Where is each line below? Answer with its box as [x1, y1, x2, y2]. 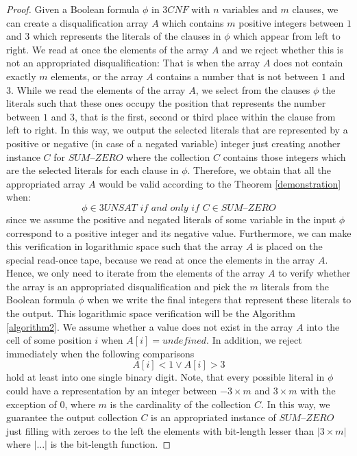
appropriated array [6, 176, 86, 190]
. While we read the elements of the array [11, 82, 186, 97]
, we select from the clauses [195, 82, 310, 97]
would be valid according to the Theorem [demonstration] [99, 176, 341, 190]
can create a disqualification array [6, 15, 149, 29]
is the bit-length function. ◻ [50, 437, 171, 451]
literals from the [261, 279, 329, 293]
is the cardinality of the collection [110, 396, 251, 411]
